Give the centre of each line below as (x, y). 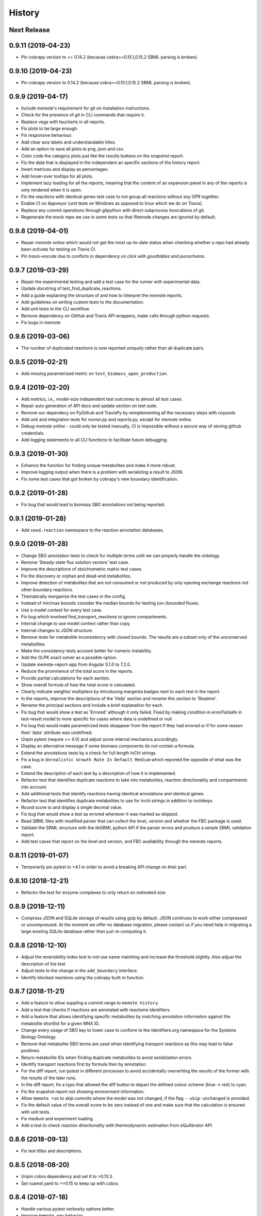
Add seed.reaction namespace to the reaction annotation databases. (93, 530)
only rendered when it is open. (52, 190)
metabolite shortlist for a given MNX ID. (60, 1023)
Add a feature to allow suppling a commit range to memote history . (90, 1003)
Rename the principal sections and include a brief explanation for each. (92, 705)
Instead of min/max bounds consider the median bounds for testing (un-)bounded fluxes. (110, 603)
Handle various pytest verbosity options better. (68, 1209)
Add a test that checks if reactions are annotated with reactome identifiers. (96, 1010)
